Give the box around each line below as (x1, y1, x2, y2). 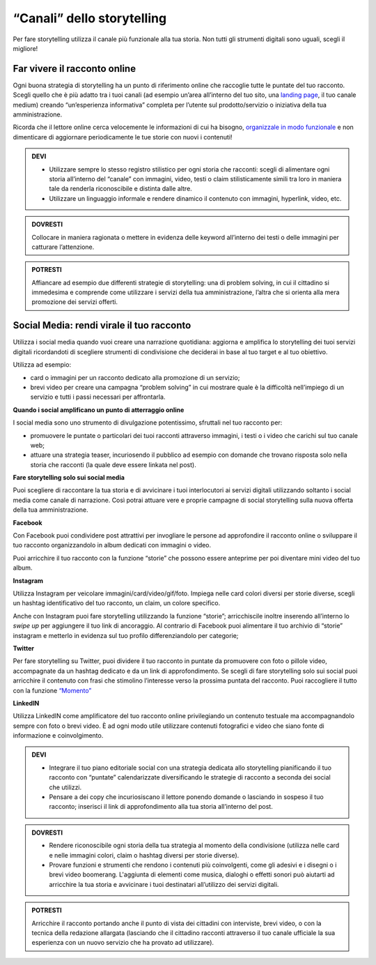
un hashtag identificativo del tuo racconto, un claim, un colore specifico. (13, 599, 221, 607)
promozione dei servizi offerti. (31, 298, 118, 306)
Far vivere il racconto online (13, 63, 136, 75)
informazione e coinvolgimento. (13, 731, 104, 740)
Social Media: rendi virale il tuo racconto (13, 319, 191, 331)
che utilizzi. (49, 783, 82, 791)
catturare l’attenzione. (31, 243, 95, 251)
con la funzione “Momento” (13, 686, 92, 694)
